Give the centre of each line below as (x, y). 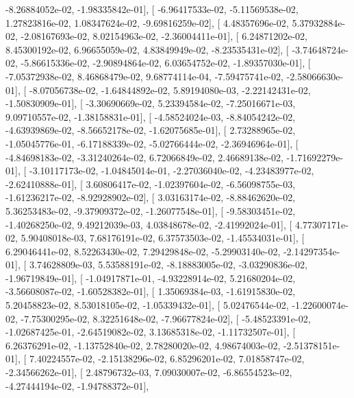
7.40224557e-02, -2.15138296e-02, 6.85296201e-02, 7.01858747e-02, (167, 359)
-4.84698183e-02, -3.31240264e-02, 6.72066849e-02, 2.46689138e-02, (144, 157)
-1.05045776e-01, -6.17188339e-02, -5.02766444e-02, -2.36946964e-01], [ (152, 143)
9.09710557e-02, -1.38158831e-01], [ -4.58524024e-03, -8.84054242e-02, (151, 116)
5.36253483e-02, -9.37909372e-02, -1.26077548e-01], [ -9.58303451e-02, (151, 210)
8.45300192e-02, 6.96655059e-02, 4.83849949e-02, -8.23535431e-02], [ (147, 49)
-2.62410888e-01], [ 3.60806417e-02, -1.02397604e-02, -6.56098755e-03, (151, 184)
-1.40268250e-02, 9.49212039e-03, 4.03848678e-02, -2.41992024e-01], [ (149, 224)
